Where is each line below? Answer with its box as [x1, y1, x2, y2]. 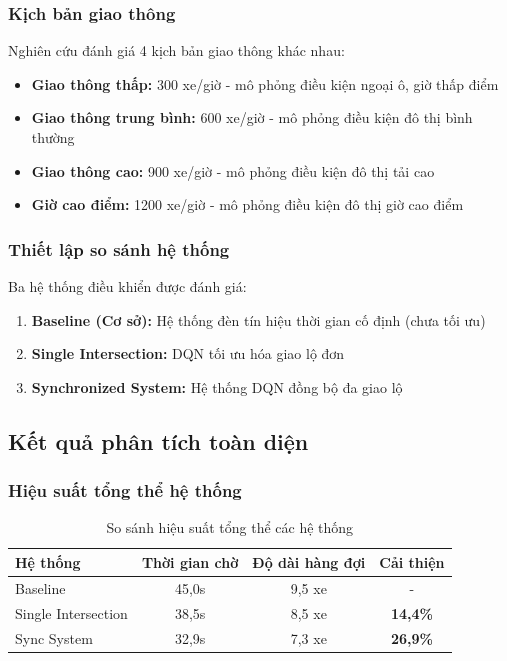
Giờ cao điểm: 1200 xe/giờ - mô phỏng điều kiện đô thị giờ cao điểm [31, 194, 464, 215]
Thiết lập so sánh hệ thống [8, 236, 230, 261]
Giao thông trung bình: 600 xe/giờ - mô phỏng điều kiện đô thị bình [31, 107, 473, 128]
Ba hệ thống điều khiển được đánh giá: [8, 276, 247, 296]
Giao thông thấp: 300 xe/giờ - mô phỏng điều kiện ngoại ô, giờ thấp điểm [31, 73, 499, 94]
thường [31, 127, 75, 147]
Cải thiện [379, 551, 445, 572]
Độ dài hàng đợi [252, 551, 366, 572]
